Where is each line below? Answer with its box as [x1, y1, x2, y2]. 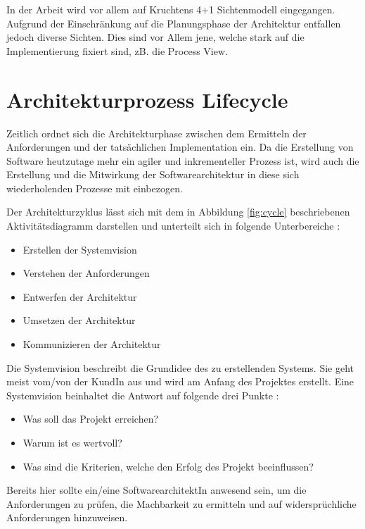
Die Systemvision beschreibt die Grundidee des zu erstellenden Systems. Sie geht [6, 360, 354, 375]
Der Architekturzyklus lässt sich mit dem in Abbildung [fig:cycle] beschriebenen [6, 204, 350, 219]
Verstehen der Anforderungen [23, 266, 150, 280]
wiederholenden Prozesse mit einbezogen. [6, 180, 183, 195]
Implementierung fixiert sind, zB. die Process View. [6, 43, 228, 58]
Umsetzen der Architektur [23, 313, 136, 328]
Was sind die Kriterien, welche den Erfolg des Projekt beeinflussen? [23, 459, 314, 473]
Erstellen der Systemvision [23, 242, 137, 256]
